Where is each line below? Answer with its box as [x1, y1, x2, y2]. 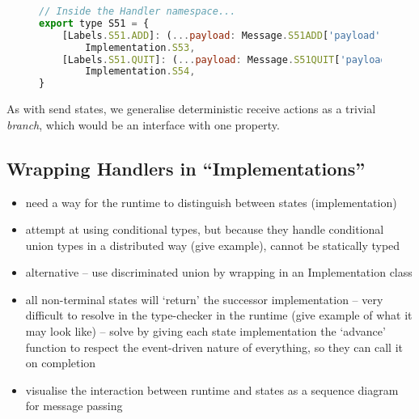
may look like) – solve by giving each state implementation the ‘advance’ [25, 323, 386, 340]
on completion [25, 354, 96, 371]
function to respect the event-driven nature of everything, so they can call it [25, 338, 403, 355]
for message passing [25, 397, 123, 414]
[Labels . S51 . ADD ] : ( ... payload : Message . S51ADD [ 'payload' [61, 29, 381, 41]
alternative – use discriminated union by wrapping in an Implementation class [25, 264, 413, 281]
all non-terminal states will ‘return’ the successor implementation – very [25, 290, 383, 307]
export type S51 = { [39, 17, 150, 29]
